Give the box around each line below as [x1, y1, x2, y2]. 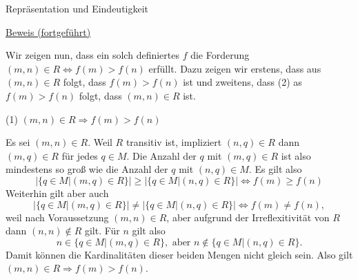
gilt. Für [84, 223, 120, 238]
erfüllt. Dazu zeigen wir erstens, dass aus [148, 61, 321, 75]
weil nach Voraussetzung [6, 209, 109, 224]
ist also [281, 148, 311, 162]
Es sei [6, 135, 30, 149]
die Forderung [190, 48, 250, 62]
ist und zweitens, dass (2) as [183, 75, 302, 89]
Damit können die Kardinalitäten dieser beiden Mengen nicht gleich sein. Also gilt [6, 247, 353, 261]
